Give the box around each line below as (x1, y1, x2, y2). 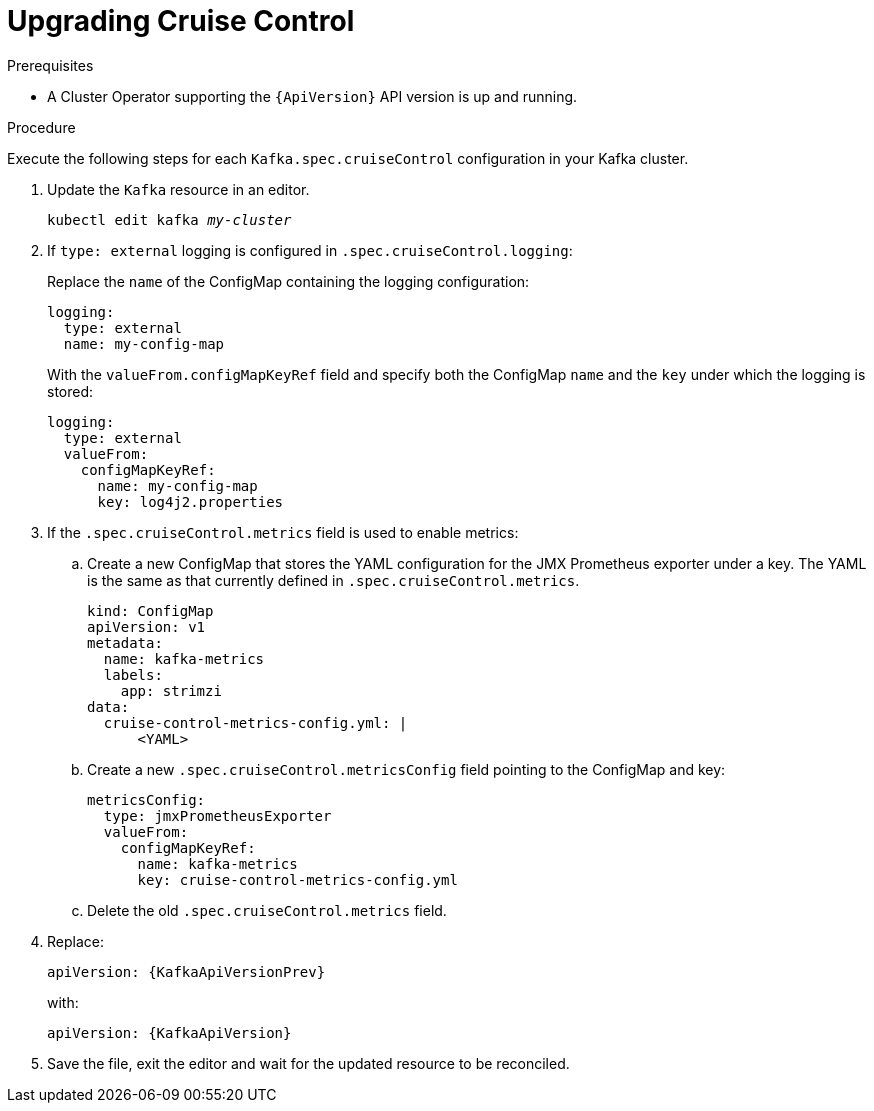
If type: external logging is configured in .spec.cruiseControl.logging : (47, 241, 573, 259)
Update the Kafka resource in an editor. (47, 180, 310, 198)
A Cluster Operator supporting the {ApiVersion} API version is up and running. (47, 87, 578, 105)
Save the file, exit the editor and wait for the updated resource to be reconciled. (47, 1054, 570, 1072)
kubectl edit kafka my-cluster (47, 211, 292, 228)
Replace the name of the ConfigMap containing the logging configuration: (47, 272, 530, 290)
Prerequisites (7, 56, 94, 74)
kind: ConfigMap (87, 602, 214, 619)
